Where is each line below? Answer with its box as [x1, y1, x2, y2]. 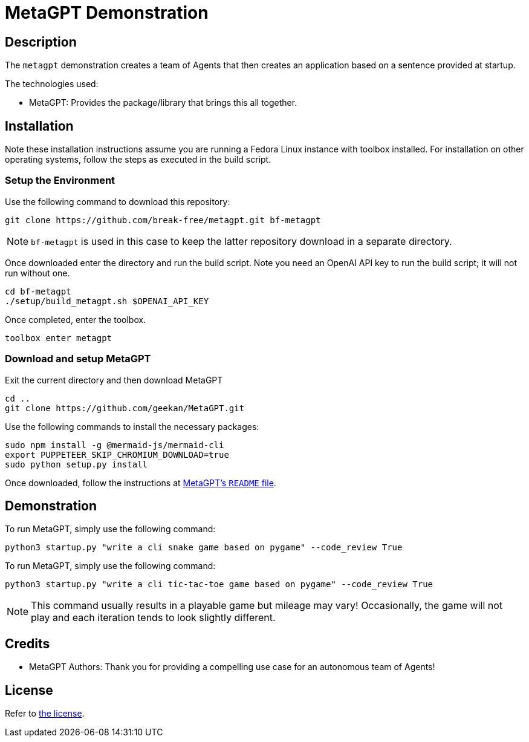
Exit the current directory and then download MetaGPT [5, 374, 223, 385]
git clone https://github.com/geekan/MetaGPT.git [5, 403, 245, 413]
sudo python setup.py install [5, 459, 148, 469]
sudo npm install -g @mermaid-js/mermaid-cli [5, 440, 224, 450]
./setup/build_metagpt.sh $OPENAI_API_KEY [5, 296, 209, 306]
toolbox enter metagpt [5, 333, 112, 343]
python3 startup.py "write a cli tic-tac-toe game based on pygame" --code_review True [5, 579, 433, 590]
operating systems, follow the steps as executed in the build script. [5, 154, 271, 165]
